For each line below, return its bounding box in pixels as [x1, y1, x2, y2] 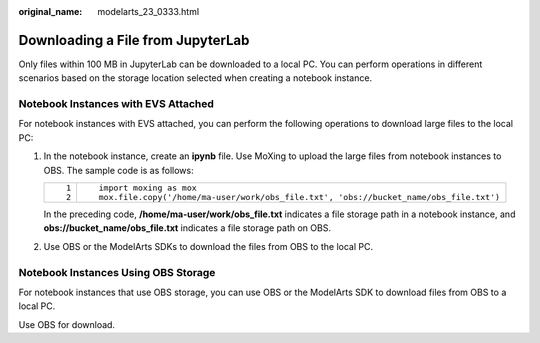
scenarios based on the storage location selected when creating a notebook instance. [18, 72, 373, 84]
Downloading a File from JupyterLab [18, 31, 250, 49]
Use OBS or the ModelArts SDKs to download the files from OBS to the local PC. [43, 240, 374, 252]
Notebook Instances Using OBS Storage [18, 265, 216, 279]
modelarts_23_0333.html [97, 6, 200, 17]
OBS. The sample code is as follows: [43, 164, 194, 176]
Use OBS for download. [18, 318, 115, 330]
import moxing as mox [98, 183, 197, 193]
